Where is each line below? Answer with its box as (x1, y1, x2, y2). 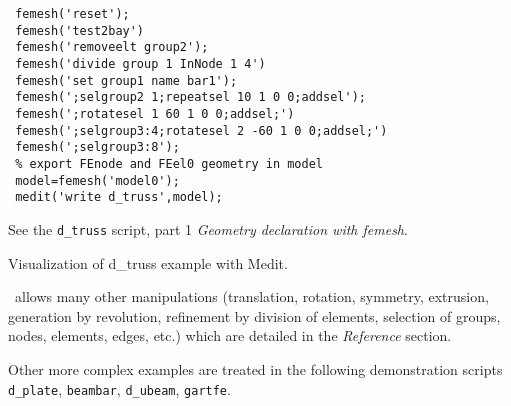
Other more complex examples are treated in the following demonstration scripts (8, 358, 503, 379)
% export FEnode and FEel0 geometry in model (15, 156, 323, 171)
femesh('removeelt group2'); (15, 40, 209, 55)
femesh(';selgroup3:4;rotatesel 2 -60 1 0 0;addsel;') (15, 123, 388, 138)
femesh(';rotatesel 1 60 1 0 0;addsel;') (15, 106, 295, 121)
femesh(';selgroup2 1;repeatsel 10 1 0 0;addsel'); (15, 90, 366, 105)
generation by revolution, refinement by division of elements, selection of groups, (8, 305, 501, 326)
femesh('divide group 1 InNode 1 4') (15, 56, 266, 71)
